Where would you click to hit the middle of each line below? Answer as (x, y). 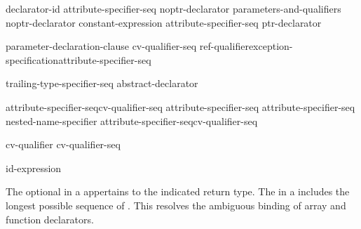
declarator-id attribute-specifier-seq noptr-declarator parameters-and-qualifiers (173, 8)
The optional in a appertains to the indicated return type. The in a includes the (178, 191)
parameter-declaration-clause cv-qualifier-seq (101, 46)
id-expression (34, 168)
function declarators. (50, 219)
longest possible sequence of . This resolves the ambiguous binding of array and (176, 205)
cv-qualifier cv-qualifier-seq (63, 144)
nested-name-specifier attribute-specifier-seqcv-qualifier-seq (132, 120)
